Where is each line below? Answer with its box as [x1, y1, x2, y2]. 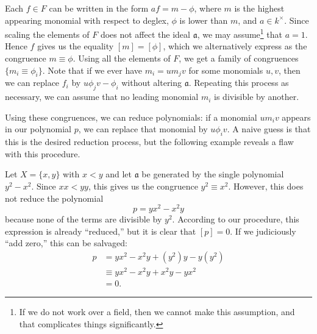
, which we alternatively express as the [163, 40, 307, 52]
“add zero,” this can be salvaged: [5, 236, 127, 249]
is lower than [179, 13, 228, 26]
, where [194, 2, 221, 14]
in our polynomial [5, 123, 71, 135]
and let [105, 168, 132, 180]
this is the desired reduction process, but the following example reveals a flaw [5, 135, 294, 148]
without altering [121, 76, 182, 89]
